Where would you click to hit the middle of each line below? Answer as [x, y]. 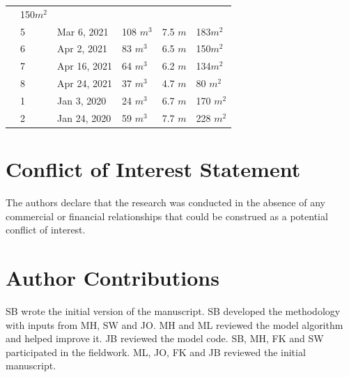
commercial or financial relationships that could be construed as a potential [167, 216]
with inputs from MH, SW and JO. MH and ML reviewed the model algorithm [174, 324]
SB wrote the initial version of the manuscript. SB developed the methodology [173, 310]
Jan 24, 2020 [84, 117]
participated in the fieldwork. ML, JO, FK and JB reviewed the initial [156, 352]
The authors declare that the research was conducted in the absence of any [165, 202]
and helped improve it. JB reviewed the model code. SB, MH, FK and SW [165, 338]
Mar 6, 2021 [83, 31]
